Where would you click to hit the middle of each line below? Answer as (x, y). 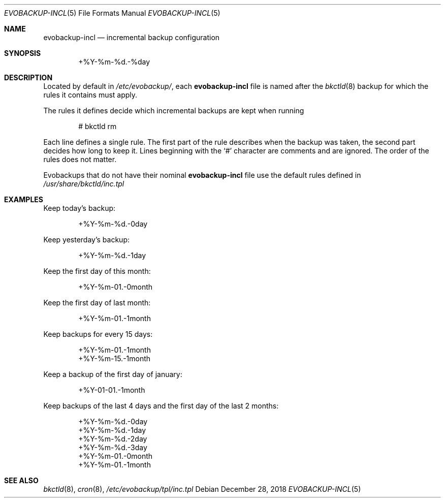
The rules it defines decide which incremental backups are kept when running (174, 111)
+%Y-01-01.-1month (112, 390)
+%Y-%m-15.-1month (115, 358)
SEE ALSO (21, 480)
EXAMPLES (24, 199)
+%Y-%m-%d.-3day (113, 447)
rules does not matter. (80, 159)
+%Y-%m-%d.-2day (113, 439)
